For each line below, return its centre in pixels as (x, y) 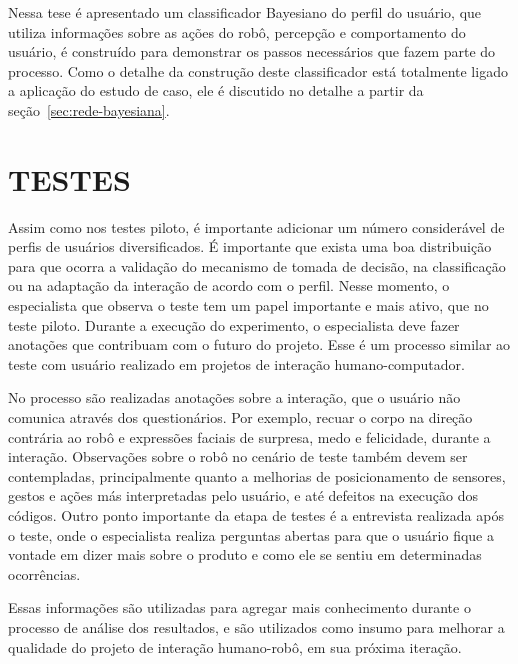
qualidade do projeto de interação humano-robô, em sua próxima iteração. (235, 646)
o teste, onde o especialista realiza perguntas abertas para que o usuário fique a (251, 534)
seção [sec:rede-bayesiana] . (89, 109)
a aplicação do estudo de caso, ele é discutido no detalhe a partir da (216, 90)
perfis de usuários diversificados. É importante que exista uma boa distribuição (250, 246)
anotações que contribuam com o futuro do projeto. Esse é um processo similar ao (259, 344)
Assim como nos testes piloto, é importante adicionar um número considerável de (256, 226)
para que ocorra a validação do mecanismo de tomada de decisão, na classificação (257, 265)
